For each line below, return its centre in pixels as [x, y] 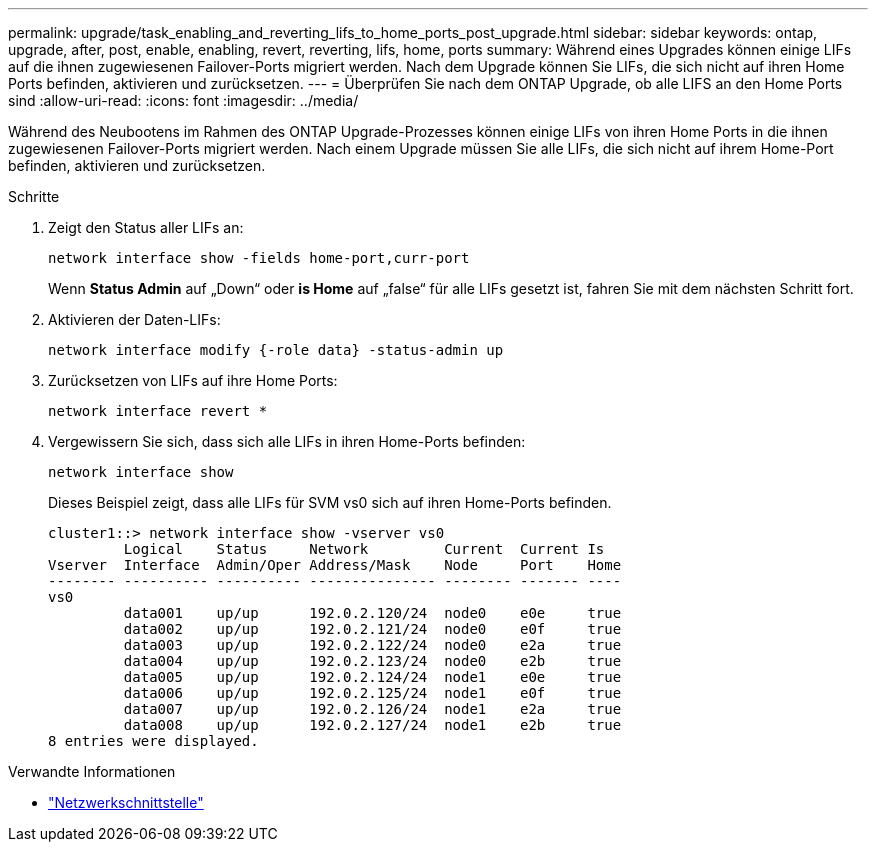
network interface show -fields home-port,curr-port [259, 258]
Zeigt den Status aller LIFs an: [146, 227]
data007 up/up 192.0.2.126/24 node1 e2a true [372, 709]
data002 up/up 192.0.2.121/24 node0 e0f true [372, 629]
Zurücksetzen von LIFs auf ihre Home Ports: [193, 380]
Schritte [34, 196]
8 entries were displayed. [153, 741]
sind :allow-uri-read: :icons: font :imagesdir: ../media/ [183, 100]
